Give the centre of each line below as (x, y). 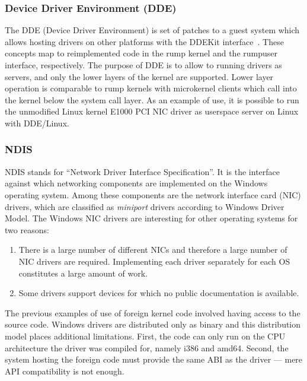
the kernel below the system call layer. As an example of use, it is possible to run (152, 99)
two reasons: (27, 229)
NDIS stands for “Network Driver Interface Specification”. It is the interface (143, 171)
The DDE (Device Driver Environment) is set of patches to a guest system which (152, 30)
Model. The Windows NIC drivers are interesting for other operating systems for (151, 218)
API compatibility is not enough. (65, 371)
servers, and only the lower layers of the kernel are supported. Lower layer (139, 76)
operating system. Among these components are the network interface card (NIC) (153, 194)
